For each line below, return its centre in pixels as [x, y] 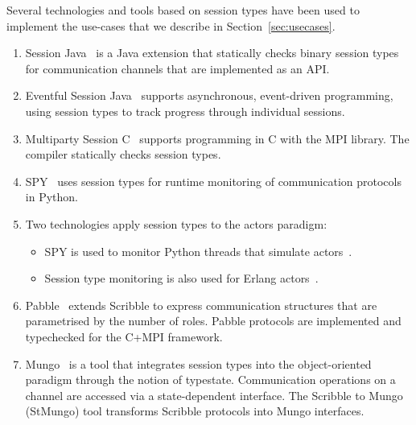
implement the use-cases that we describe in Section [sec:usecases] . [171, 25]
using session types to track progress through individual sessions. [185, 111]
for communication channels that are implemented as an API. [177, 68]
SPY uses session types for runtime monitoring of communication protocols [213, 181]
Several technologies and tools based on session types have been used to [183, 10]
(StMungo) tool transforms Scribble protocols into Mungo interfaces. [195, 411]
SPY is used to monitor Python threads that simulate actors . [198, 251]
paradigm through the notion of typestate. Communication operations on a [210, 380]
